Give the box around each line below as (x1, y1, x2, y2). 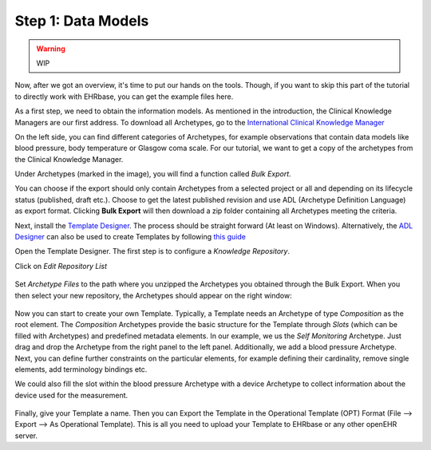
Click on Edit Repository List (14, 261, 108, 270)
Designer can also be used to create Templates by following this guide (14, 232, 247, 242)
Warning (36, 44, 65, 53)
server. (14, 431, 38, 440)
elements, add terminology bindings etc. (14, 364, 148, 374)
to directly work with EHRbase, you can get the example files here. (14, 92, 234, 101)
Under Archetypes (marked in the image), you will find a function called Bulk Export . (14, 169, 291, 179)
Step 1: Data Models (14, 12, 149, 30)
